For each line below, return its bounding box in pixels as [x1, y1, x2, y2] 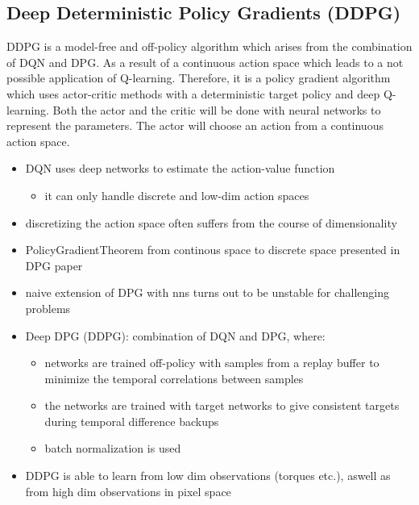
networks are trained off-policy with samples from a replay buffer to [44, 354, 380, 371]
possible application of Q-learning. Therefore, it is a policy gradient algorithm [6, 69, 391, 86]
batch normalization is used [44, 440, 181, 457]
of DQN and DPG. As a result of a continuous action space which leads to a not [6, 53, 404, 70]
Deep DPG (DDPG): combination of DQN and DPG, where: [25, 327, 326, 344]
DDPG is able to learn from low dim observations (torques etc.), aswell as [25, 467, 391, 484]
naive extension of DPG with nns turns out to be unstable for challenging [25, 284, 390, 301]
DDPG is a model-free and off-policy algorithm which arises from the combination [6, 38, 413, 55]
